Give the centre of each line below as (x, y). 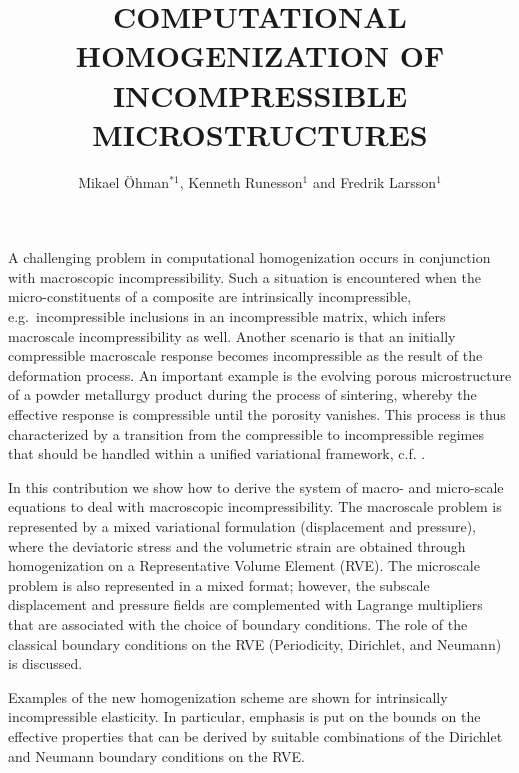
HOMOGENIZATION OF (260, 55)
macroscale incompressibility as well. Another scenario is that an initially (232, 335)
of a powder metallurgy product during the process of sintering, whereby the (242, 394)
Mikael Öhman (124, 181)
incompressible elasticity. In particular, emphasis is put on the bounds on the (244, 716)
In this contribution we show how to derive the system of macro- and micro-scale (256, 486)
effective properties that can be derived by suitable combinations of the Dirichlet (255, 735)
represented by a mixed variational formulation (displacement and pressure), (242, 526)
